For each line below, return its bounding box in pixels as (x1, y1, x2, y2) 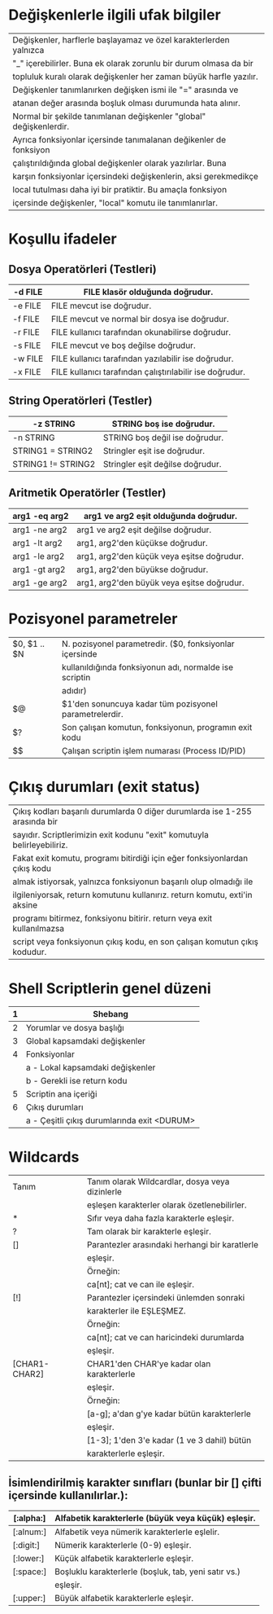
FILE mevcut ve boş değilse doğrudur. (51, 340, 197, 351)
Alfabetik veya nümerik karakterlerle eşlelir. (54, 1526, 220, 1537)
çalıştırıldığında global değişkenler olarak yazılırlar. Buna (12, 157, 227, 169)
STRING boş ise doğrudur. (111, 418, 215, 429)
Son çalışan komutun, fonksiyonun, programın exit (62, 721, 253, 732)
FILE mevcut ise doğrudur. (51, 300, 152, 311)
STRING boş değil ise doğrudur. (102, 432, 224, 443)
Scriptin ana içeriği (25, 1088, 97, 1100)
